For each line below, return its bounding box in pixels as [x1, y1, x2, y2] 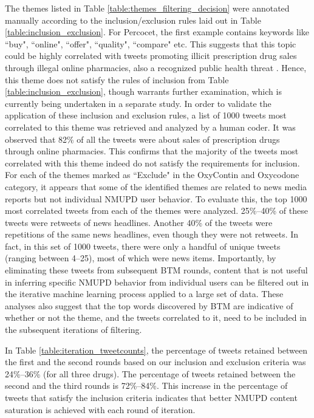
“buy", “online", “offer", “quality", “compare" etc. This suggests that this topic [5, 37, 296, 50]
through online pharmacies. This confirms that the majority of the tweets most [5, 145, 299, 157]
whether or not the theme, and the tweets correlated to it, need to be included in [5, 311, 307, 324]
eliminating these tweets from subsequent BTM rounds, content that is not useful [5, 264, 308, 276]
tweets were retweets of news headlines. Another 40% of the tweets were [5, 216, 273, 228]
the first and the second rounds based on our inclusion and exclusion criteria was [5, 355, 306, 368]
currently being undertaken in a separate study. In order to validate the [5, 97, 271, 109]
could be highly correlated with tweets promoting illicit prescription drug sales [5, 49, 297, 62]
